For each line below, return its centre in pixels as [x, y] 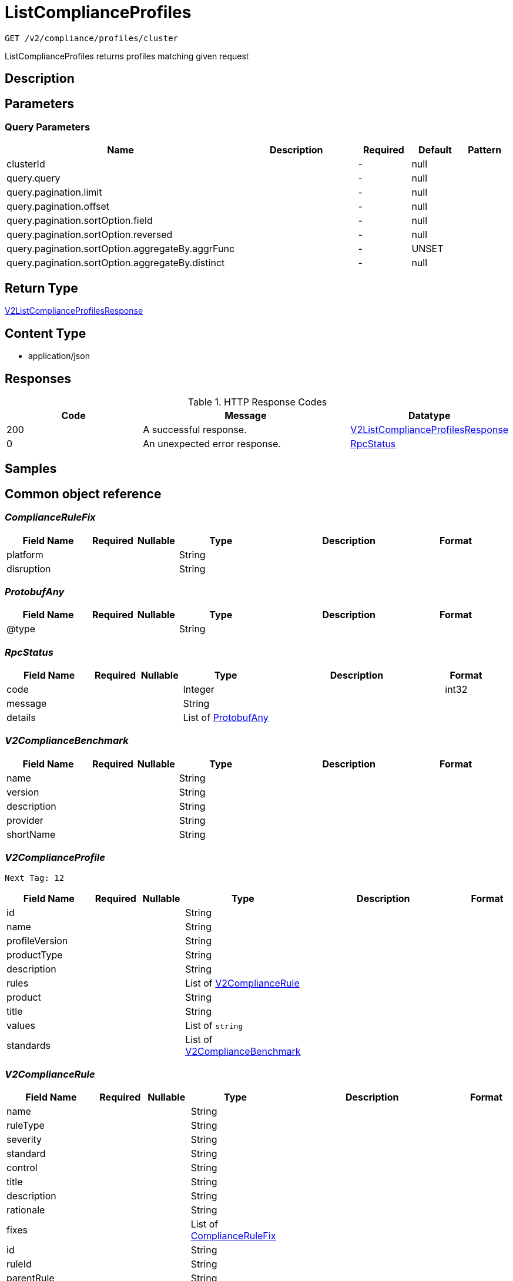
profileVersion [37, 940]
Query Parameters [48, 127]
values [21, 1025]
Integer [199, 690]
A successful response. [195, 429]
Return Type [41, 288]
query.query [33, 178]
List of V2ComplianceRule [242, 983]
